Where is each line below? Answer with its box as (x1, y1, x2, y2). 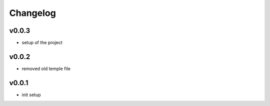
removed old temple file (21, 65, 71, 72)
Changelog (9, 7, 56, 18)
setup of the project (21, 40, 62, 46)
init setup (21, 92, 41, 98)
